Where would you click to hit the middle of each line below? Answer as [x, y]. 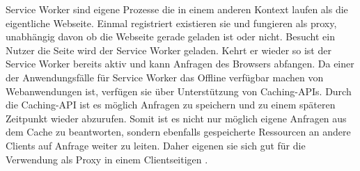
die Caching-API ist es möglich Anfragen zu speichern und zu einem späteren [171, 105]
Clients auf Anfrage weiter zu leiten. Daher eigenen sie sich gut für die [156, 145]
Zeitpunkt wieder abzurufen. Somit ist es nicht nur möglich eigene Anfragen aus [176, 118]
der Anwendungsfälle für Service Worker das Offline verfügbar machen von [165, 77]
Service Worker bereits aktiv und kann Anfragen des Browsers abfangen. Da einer [180, 64]
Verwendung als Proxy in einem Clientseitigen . [107, 159]
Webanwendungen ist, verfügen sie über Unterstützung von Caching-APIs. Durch [179, 91]
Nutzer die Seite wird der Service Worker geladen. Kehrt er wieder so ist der [169, 50]
